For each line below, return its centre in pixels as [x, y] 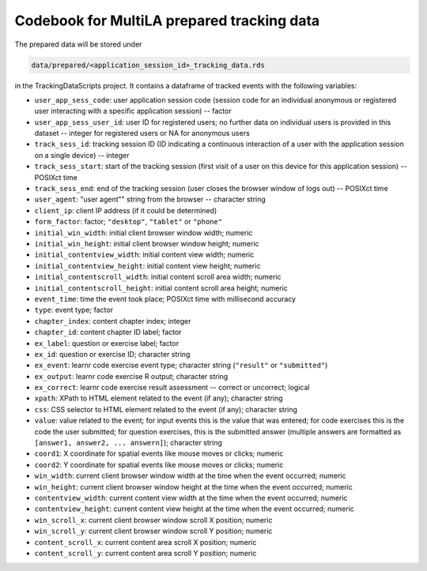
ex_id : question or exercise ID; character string [112, 354]
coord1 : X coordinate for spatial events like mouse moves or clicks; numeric [159, 453]
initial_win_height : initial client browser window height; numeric [147, 243]
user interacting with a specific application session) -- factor [133, 111]
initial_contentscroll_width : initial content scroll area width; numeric [158, 277]
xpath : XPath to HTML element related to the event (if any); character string [159, 398]
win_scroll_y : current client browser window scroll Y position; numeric [153, 531]
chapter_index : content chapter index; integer [113, 321]
